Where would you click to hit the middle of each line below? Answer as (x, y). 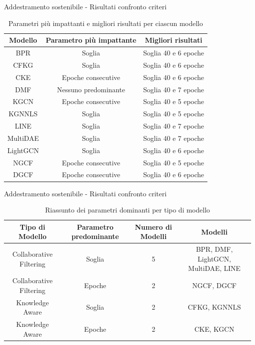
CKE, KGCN (214, 329)
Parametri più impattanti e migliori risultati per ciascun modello (106, 23)
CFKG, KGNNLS (214, 307)
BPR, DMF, (214, 249)
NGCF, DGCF (214, 285)
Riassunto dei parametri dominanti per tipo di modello (127, 210)
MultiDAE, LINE (214, 268)
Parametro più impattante (91, 40)
